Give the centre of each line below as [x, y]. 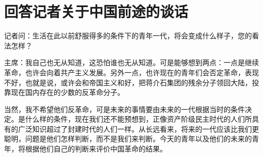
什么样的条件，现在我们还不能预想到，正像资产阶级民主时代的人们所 [138, 119]
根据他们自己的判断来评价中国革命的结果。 [96, 149]
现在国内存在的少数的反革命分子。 [68, 92]
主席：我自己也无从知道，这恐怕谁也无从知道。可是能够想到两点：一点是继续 [131, 62]
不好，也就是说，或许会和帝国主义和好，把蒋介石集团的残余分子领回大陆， [128, 82]
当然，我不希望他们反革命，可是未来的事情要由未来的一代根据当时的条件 [124, 109]
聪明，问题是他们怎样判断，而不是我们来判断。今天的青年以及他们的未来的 [128, 139]
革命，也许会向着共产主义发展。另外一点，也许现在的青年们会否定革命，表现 [131, 72]
